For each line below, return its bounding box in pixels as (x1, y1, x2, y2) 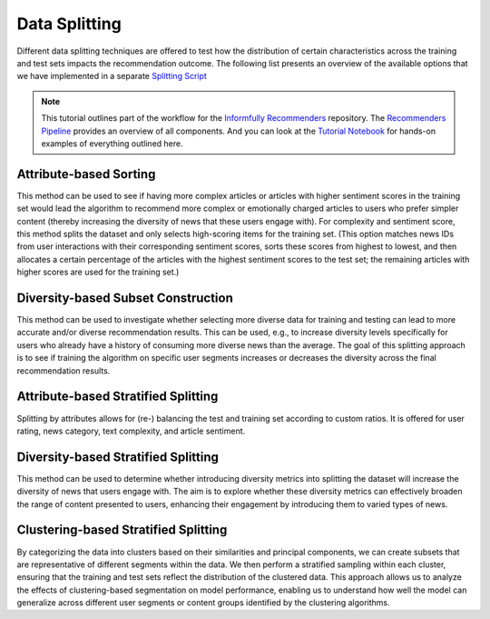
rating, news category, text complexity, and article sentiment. (16, 425, 246, 436)
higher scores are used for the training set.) (16, 266, 180, 277)
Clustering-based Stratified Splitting (16, 523, 228, 538)
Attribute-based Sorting (16, 166, 156, 182)
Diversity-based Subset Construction (16, 290, 233, 305)
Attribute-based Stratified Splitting (16, 389, 219, 404)
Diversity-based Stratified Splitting (16, 449, 220, 464)
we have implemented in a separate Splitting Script (16, 71, 208, 82)
